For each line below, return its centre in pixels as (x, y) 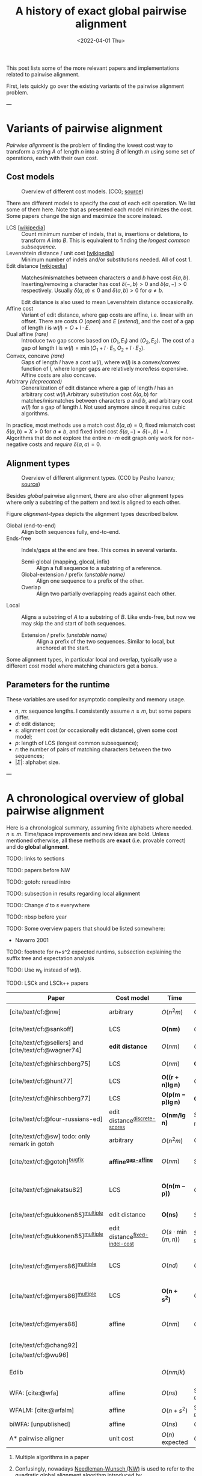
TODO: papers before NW (38, 870)
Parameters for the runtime (58, 685)
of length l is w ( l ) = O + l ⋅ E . (56, 327)
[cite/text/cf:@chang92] (44, 1345)
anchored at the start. (63, 648)
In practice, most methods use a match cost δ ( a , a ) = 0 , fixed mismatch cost (101, 425)
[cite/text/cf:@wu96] (39, 1354)
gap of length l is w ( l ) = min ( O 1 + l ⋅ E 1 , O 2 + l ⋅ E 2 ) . (83, 349)
